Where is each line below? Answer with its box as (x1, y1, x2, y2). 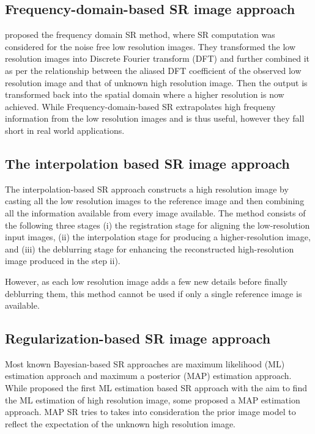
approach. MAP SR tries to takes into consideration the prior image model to (5, 405, 296, 418)
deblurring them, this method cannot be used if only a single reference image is (5, 287, 302, 300)
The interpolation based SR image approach (5, 153, 290, 172)
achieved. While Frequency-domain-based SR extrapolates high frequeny (5, 100, 276, 112)
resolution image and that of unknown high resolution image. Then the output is (5, 76, 308, 89)
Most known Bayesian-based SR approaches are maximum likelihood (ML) (5, 357, 285, 370)
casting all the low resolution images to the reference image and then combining (5, 194, 305, 207)
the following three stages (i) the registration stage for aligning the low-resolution (5, 218, 310, 231)
